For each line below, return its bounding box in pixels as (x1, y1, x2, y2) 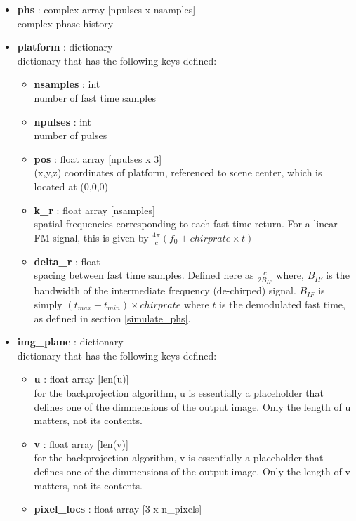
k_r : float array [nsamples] (34, 202, 155, 217)
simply (34, 296, 62, 311)
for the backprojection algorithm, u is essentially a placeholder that (34, 385, 324, 400)
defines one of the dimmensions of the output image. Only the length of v (34, 463, 350, 478)
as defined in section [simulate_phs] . (34, 310, 191, 325)
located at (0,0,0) (34, 178, 108, 193)
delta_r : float (34, 253, 100, 268)
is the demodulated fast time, (219, 296, 345, 311)
